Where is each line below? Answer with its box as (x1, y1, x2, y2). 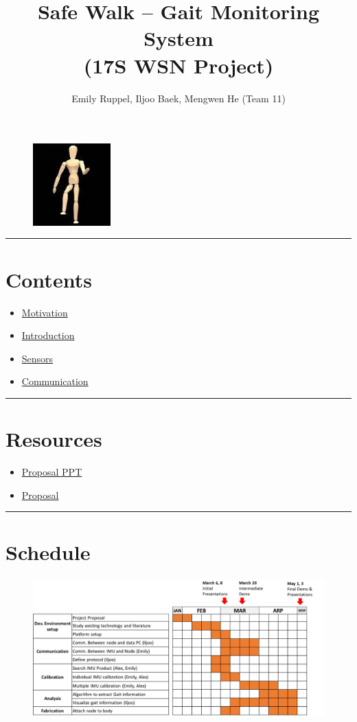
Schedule (5, 538, 91, 566)
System (143, 24, 214, 52)
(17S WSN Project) (83, 51, 274, 79)
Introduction (21, 328, 75, 342)
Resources (5, 425, 102, 453)
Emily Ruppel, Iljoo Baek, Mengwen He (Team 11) (71, 91, 286, 105)
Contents (5, 265, 92, 293)
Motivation (21, 305, 68, 319)
